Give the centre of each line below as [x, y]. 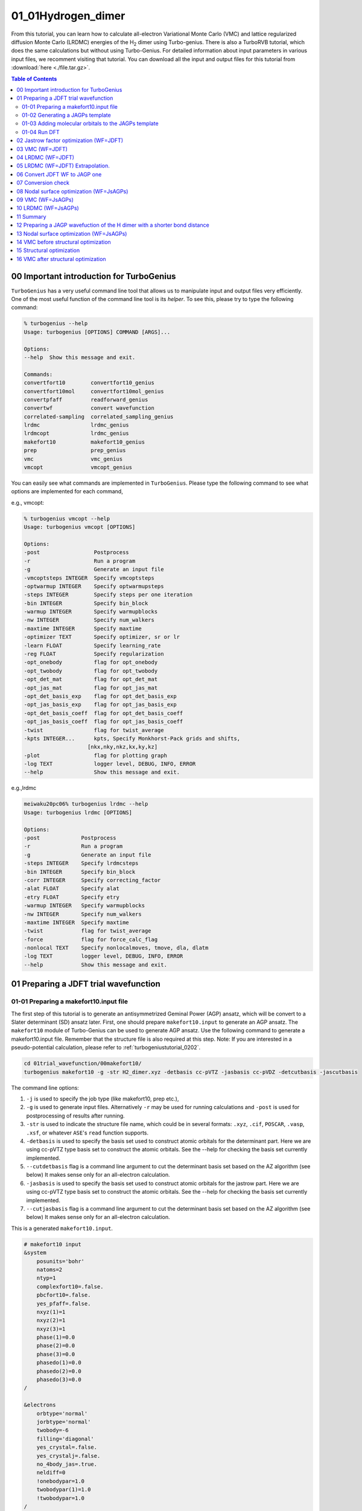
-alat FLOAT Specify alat [72, 889]
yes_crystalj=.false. [68, 1456]
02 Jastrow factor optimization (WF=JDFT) [70, 141]
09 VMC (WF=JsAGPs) [45, 199]
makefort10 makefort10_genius [84, 442]
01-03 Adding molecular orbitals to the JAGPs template [91, 123]
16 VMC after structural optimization [61, 259]
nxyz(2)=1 [51, 1320]
